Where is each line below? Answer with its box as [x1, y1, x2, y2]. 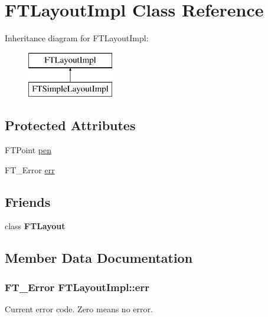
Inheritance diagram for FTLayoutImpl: [5, 32, 149, 44]
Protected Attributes [5, 116, 136, 134]
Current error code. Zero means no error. [5, 303, 153, 315]
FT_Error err [5, 163, 55, 176]
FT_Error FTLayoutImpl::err [5, 279, 149, 294]
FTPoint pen [5, 144, 51, 156]
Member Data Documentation [5, 249, 193, 267]
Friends [5, 192, 51, 210]
